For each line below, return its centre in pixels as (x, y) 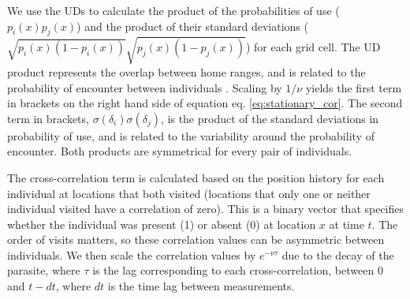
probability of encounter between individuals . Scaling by (145, 87)
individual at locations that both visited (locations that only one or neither (189, 193)
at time (347, 224)
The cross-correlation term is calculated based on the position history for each (196, 177)
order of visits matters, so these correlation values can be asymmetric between (196, 239)
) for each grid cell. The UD (313, 47)
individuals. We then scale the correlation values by (132, 254)
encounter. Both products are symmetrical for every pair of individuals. (180, 151)
